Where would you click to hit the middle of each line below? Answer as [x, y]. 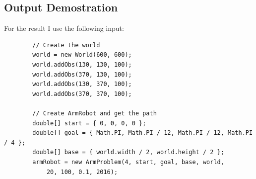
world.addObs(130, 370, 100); [82, 84]
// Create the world [66, 45]
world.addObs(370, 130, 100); [82, 74]
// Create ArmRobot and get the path [95, 113]
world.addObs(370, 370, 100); [82, 94]
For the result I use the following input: [64, 28]
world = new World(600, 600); [82, 55]
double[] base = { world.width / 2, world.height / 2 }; [128, 152]
